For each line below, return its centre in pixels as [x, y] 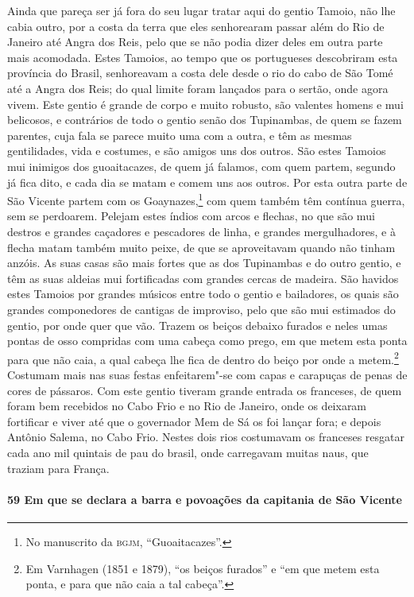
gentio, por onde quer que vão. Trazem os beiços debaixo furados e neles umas [197, 325]
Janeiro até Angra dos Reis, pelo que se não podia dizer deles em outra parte [195, 42]
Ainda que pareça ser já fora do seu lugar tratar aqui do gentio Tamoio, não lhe [201, 10]
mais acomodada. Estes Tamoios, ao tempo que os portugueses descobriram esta [203, 57]
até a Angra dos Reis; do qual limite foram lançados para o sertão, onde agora [198, 88]
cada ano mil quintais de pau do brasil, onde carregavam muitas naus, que [188, 452]
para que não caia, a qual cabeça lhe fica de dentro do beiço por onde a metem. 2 [203, 358]
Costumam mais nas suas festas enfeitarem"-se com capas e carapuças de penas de [207, 374]
